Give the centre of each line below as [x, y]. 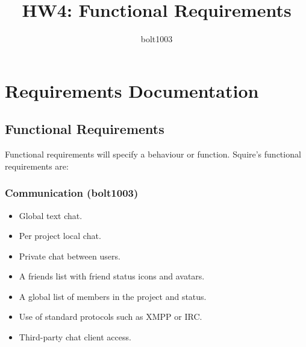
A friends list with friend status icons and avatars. [112, 276]
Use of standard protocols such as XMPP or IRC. [111, 317]
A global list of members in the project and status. [113, 296]
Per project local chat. [60, 236]
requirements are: [37, 166]
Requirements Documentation [132, 90]
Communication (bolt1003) [72, 193]
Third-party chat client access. [75, 337]
